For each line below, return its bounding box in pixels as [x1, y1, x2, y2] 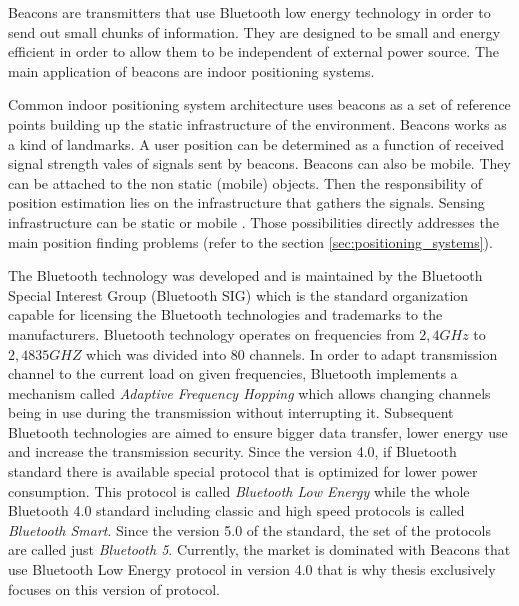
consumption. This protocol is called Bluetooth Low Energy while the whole [8, 480, 470, 501]
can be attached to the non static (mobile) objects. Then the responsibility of [8, 172, 483, 193]
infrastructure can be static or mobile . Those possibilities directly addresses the [8, 211, 499, 232]
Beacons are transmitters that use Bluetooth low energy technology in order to [8, 2, 491, 22]
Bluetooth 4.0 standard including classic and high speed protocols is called [8, 500, 465, 521]
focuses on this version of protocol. [8, 578, 220, 599]
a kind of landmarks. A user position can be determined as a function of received [8, 133, 504, 154]
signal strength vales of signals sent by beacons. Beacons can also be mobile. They [8, 153, 511, 174]
